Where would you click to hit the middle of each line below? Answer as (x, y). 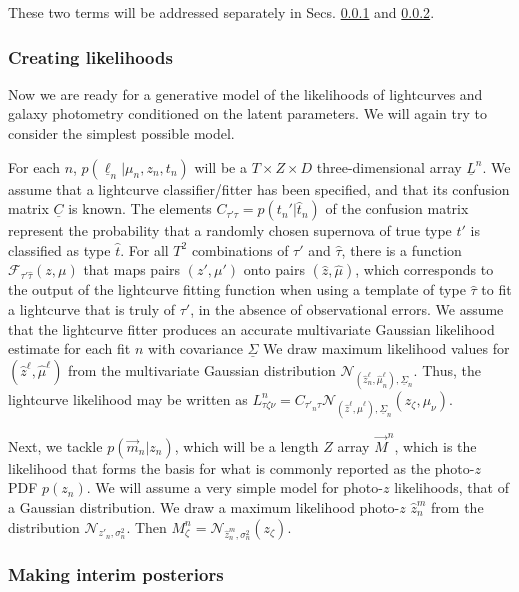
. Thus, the (447, 369)
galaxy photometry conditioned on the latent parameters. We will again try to (247, 113)
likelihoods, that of (451, 487)
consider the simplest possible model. (121, 133)
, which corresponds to (424, 269)
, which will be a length (246, 445)
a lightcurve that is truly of (92, 308)
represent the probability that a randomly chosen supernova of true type (230, 230)
